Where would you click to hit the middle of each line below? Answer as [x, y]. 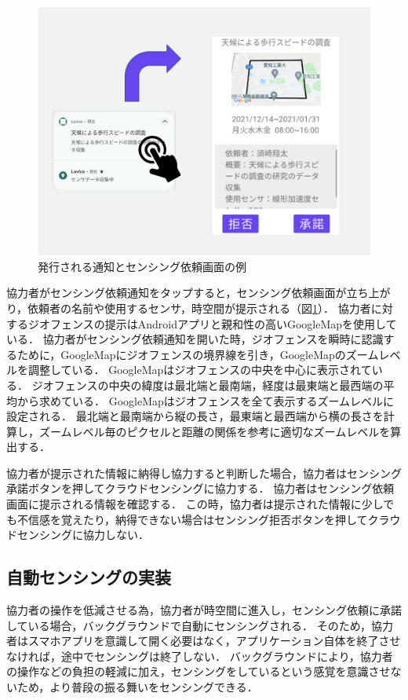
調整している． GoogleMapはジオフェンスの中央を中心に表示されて [200, 370]
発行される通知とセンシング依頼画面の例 [142, 266]
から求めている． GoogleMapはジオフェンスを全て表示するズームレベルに [206, 400]
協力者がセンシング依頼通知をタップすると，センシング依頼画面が [177, 293]
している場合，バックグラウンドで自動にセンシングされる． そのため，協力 [200, 625]
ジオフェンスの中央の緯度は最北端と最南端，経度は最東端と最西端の [208, 385]
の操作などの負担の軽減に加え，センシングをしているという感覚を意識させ [199, 671]
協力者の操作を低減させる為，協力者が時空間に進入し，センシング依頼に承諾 [204, 610]
